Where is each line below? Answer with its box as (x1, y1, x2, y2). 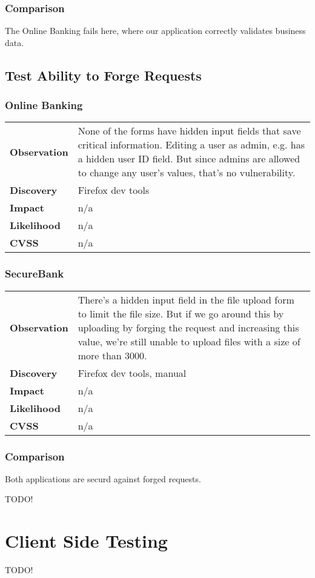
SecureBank (5, 266, 64, 281)
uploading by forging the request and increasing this (78, 320, 299, 334)
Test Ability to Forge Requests (5, 65, 202, 84)
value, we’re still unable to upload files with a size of (78, 334, 300, 348)
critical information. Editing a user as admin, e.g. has (78, 138, 305, 152)
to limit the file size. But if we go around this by (78, 306, 284, 321)
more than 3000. (78, 348, 147, 362)
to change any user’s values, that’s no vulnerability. (78, 165, 296, 180)
